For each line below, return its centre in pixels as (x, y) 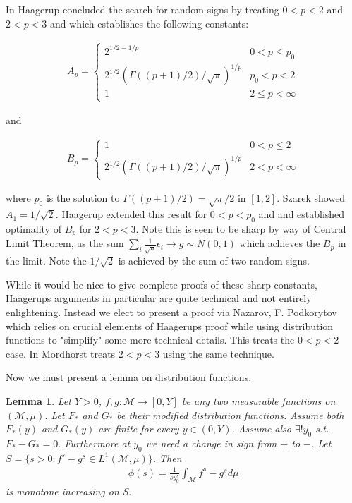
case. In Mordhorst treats (61, 353)
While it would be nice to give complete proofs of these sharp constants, (162, 284)
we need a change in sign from (211, 443)
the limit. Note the (46, 261)
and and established (302, 214)
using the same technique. (218, 353)
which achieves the (280, 243)
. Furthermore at (94, 443)
